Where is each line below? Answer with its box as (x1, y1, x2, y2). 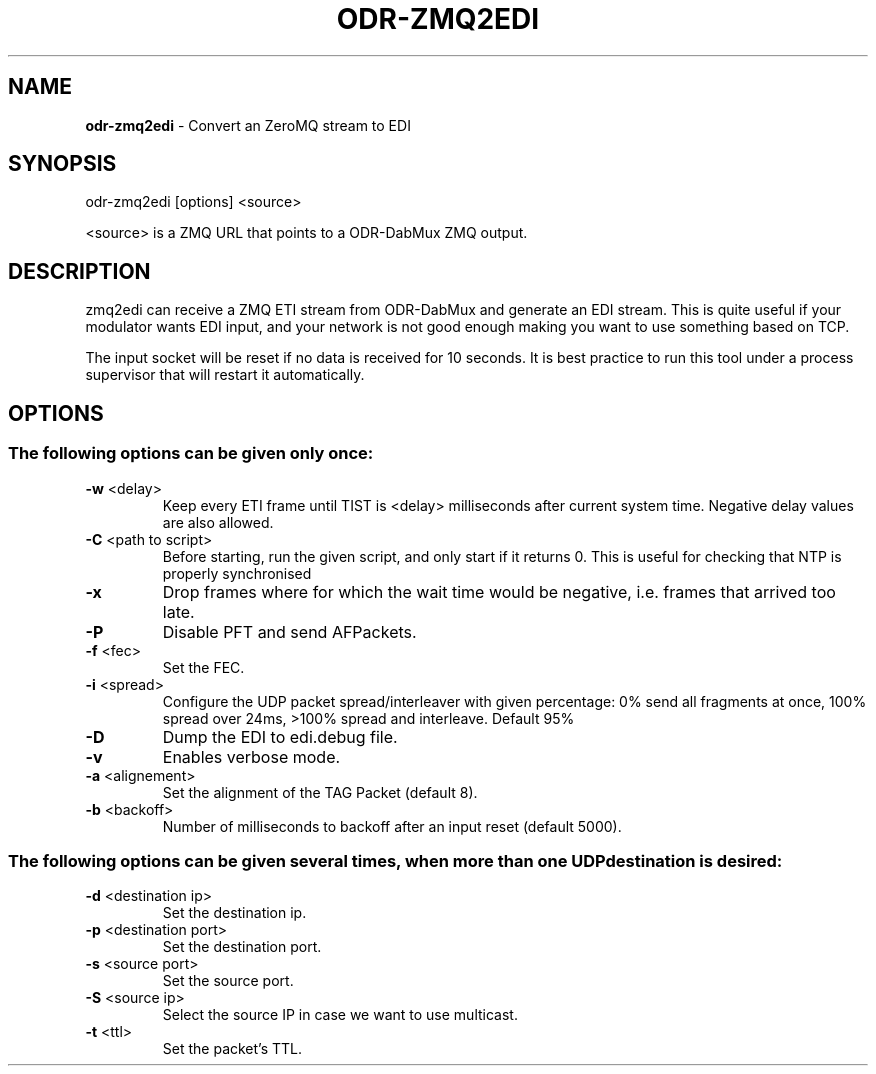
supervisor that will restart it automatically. (85, 366, 365, 384)
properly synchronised (162, 564, 312, 582)
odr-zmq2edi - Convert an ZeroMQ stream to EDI (85, 116, 411, 134)
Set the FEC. (162, 658, 245, 676)
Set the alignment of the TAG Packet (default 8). (162, 783, 478, 801)
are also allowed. (162, 513, 274, 531)
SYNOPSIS (8, 151, 117, 177)
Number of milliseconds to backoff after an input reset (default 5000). (162, 817, 622, 835)
